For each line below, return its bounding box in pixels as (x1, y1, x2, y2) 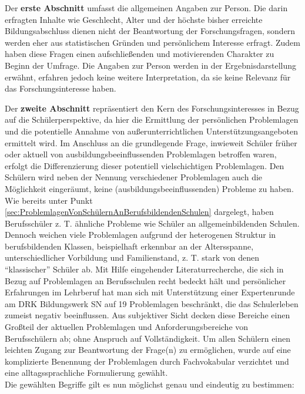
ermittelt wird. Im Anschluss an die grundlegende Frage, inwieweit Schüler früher (5, 136, 297, 149)
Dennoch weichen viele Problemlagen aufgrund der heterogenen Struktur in (5, 228, 276, 241)
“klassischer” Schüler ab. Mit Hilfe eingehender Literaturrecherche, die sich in (5, 263, 284, 275)
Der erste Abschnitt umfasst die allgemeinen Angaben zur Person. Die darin (5, 2, 288, 14)
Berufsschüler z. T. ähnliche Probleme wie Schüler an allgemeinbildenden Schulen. (5, 217, 300, 229)
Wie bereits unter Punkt (5, 194, 93, 206)
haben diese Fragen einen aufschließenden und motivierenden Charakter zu (5, 48, 274, 60)
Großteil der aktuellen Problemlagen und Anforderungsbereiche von (5, 321, 249, 333)
